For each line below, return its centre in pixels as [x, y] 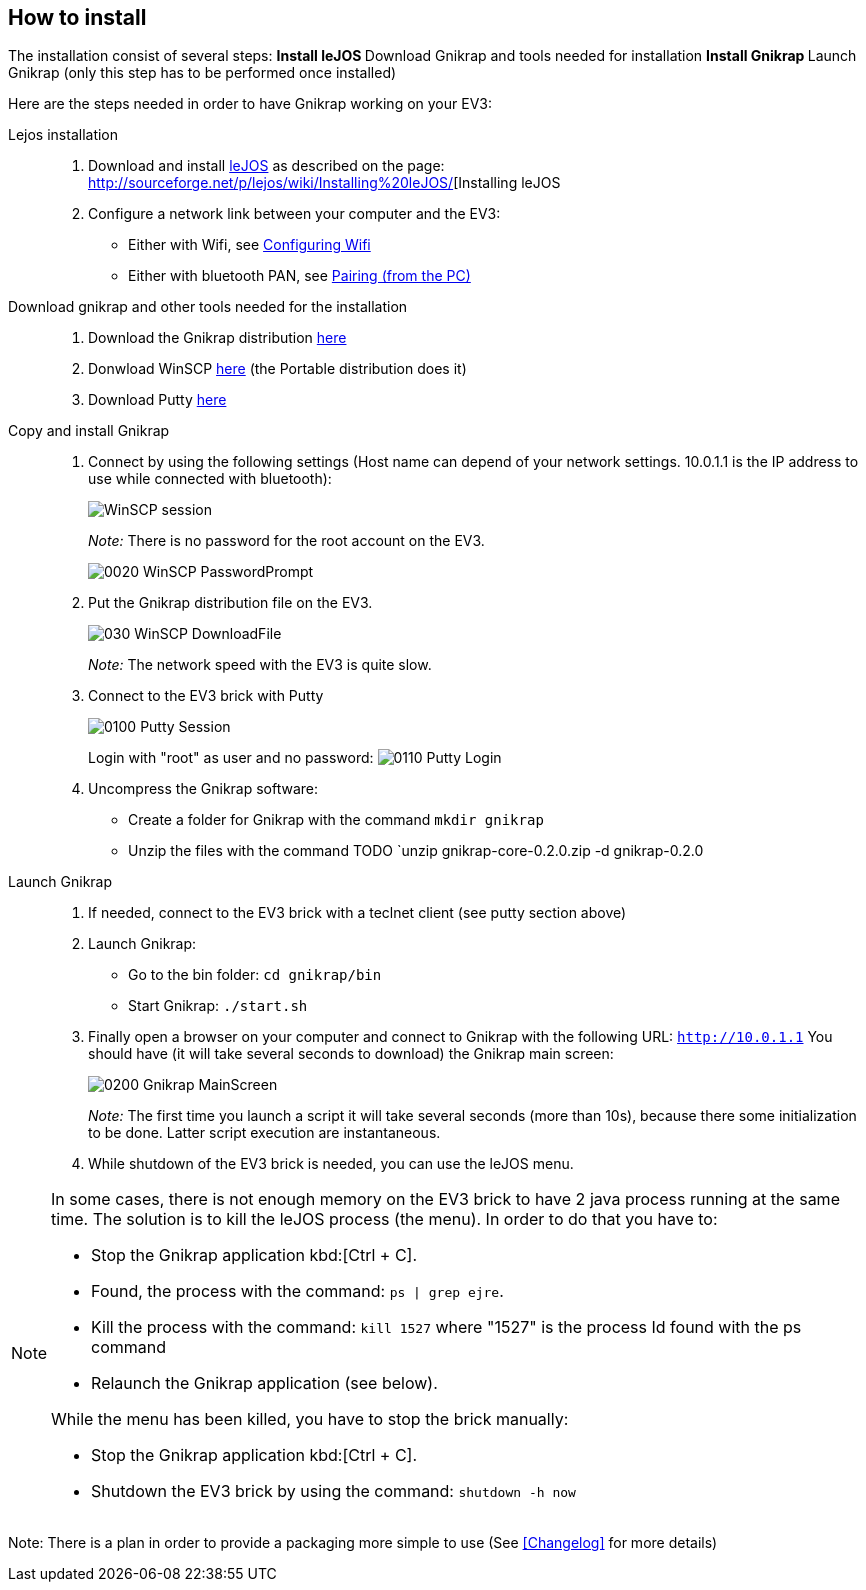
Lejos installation [63, 135]
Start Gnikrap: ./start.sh [218, 1006]
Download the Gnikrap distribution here [217, 338]
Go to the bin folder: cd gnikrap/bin [255, 975]
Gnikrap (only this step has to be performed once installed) [202, 73]
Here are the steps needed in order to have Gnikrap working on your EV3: [250, 104]
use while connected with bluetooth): [210, 479]
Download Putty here [157, 400]
